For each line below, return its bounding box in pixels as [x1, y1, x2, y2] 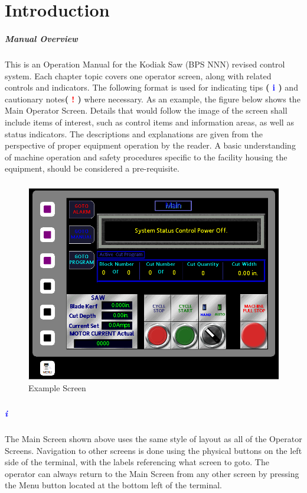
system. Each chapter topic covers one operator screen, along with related [5, 69, 272, 82]
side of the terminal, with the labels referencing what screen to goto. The [5, 456, 269, 468]
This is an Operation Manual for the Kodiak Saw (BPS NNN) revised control [5, 57, 285, 70]
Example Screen [28, 382, 86, 394]
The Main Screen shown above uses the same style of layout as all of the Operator [5, 432, 302, 444]
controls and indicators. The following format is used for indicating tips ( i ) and [5, 81, 298, 94]
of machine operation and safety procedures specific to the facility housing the [5, 150, 288, 163]
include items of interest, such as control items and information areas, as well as [5, 115, 294, 128]
